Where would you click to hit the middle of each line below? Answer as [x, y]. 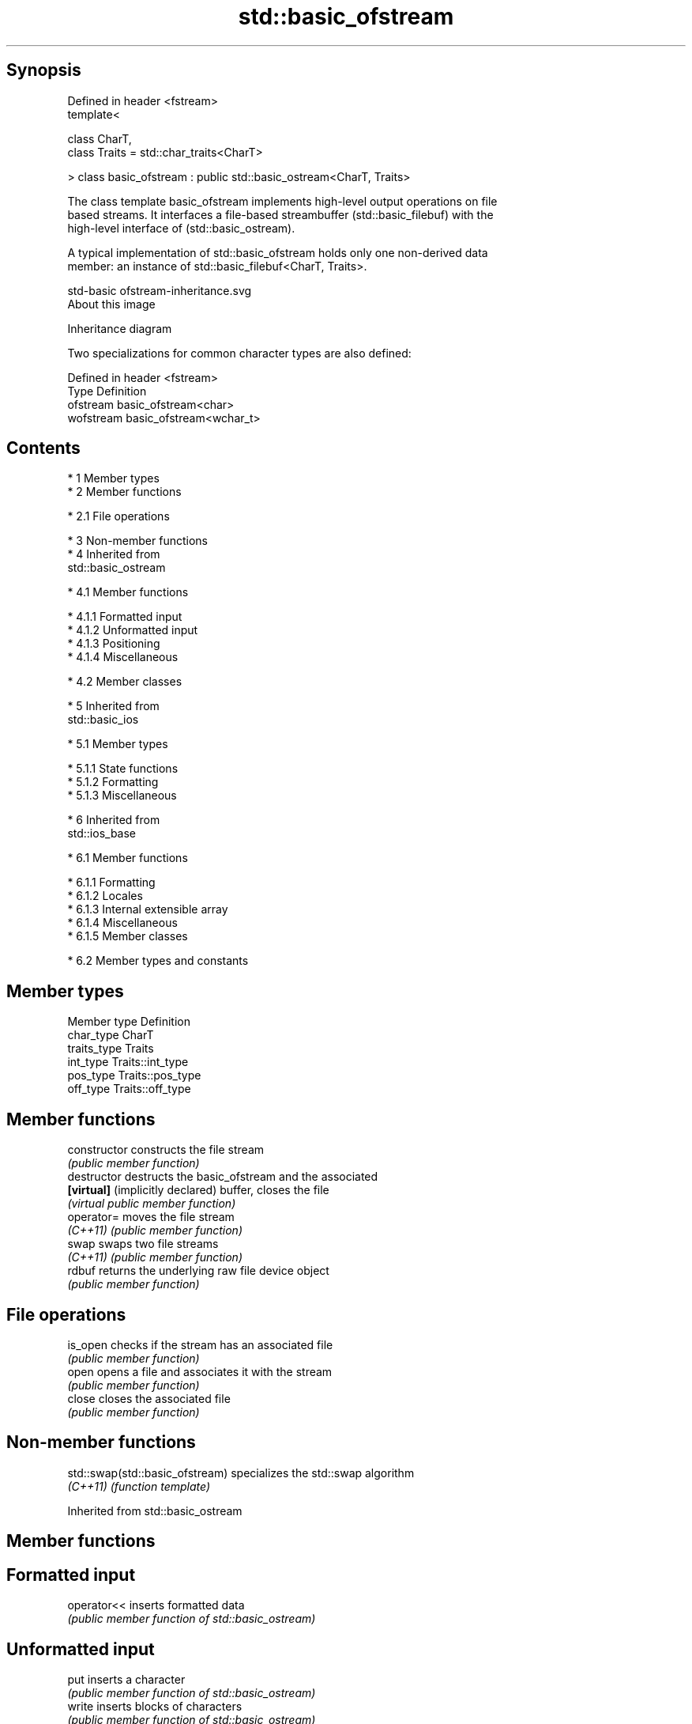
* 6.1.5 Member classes [128, 936]
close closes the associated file [149, 1398]
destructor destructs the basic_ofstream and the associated [223, 1177]
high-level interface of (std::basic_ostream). [181, 228]
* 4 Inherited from [114, 554]
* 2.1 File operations [118, 516]
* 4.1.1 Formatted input [125, 617]
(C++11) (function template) [139, 1486]
